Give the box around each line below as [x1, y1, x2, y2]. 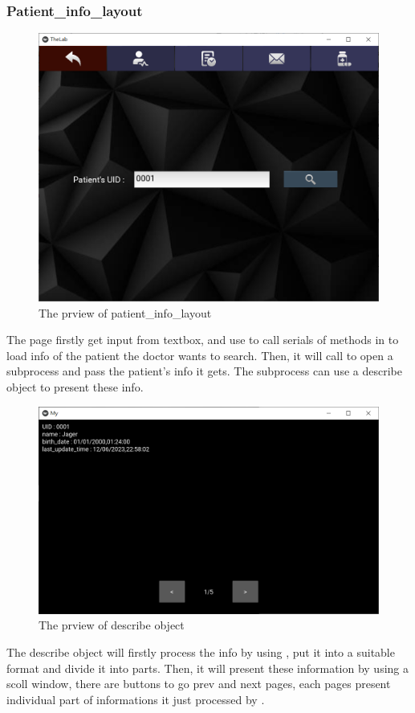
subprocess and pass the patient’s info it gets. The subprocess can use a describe [6, 363, 402, 379]
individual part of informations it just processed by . [6, 690, 265, 707]
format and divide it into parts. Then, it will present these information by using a [6, 659, 409, 676]
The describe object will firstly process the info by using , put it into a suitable [6, 643, 395, 660]
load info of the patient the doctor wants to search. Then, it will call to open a [6, 346, 393, 363]
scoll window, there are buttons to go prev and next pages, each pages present [6, 675, 391, 692]
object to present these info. [6, 379, 144, 395]
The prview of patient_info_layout [39, 304, 212, 321]
